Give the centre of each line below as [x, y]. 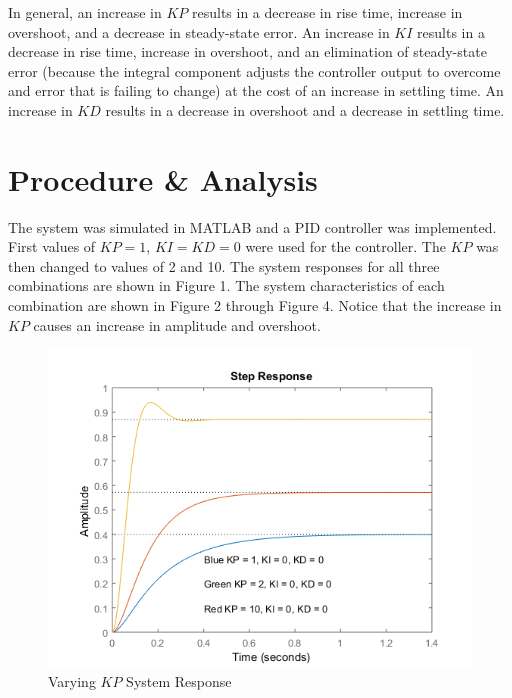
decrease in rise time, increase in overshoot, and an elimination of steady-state [247, 51]
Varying [72, 680]
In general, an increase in [85, 12]
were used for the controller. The [345, 246]
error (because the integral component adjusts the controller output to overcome [254, 70]
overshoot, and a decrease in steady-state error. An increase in [199, 31]
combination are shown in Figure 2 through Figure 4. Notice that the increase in [255, 305]
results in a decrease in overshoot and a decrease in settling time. [305, 109]
